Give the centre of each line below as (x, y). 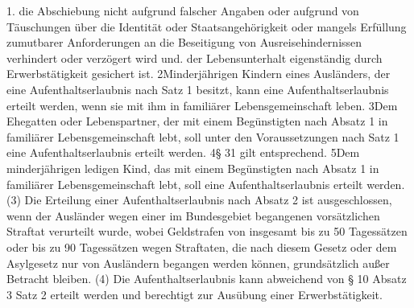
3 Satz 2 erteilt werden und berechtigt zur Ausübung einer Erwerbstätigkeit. (195, 294)
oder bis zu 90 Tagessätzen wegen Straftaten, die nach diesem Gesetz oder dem (202, 246)
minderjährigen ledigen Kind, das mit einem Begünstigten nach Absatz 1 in (193, 168)
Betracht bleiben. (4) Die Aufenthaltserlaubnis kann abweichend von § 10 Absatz (207, 279)
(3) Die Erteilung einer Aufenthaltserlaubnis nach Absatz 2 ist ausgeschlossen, (199, 200)
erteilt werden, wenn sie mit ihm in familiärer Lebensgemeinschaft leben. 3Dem (202, 105)
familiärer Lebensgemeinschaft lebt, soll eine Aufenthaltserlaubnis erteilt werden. (206, 184)
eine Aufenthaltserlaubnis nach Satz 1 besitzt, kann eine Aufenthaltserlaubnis (198, 89)
